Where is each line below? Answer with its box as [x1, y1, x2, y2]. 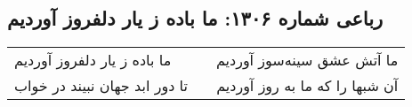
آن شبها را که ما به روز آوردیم [216, 75, 399, 96]
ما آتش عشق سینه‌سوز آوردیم [215, 50, 399, 71]
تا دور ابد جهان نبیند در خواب [14, 75, 188, 96]
